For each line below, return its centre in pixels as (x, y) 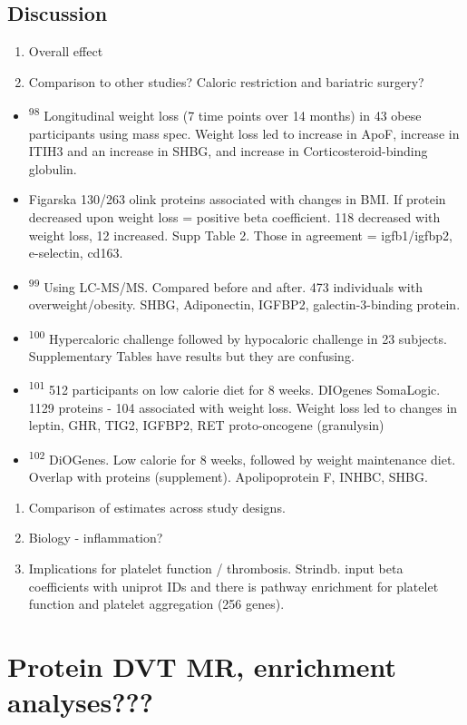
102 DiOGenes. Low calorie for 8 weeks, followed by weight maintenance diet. (242, 457)
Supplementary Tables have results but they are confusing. (191, 355)
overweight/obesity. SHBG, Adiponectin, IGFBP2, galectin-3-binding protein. (244, 304)
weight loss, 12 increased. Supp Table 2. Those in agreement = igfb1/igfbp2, (240, 235)
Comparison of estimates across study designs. (157, 507)
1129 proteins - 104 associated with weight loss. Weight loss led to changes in (243, 407)
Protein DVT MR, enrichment (202, 666)
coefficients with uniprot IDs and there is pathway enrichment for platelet (233, 586)
